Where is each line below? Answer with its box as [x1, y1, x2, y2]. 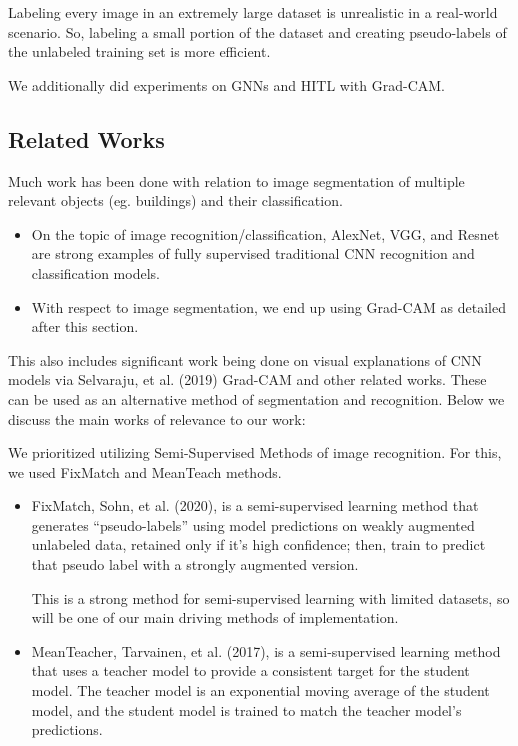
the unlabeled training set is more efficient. [8, 41, 271, 62]
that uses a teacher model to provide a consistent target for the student [31, 660, 470, 681]
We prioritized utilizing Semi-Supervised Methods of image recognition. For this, [8, 442, 502, 463]
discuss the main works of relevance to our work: [8, 408, 306, 429]
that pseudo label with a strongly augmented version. [31, 554, 359, 575]
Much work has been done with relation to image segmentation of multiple [8, 170, 465, 191]
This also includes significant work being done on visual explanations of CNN [8, 349, 482, 370]
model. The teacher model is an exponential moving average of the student [31, 680, 490, 701]
